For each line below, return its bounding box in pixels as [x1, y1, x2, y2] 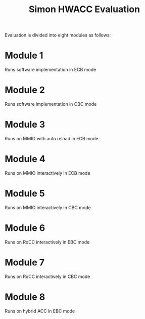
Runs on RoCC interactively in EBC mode [5, 239, 90, 245]
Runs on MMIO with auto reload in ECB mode [5, 136, 99, 141]
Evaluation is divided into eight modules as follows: [5, 32, 111, 38]
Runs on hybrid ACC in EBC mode [5, 308, 75, 314]
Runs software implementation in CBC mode [5, 101, 97, 107]
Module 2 [5, 85, 45, 96]
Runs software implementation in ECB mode [5, 67, 96, 73]
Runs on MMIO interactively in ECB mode [5, 170, 90, 176]
